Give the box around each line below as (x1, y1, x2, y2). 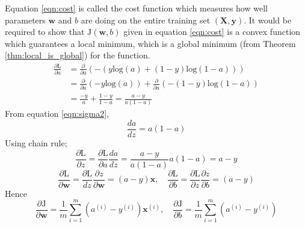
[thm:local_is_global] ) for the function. (5, 49, 150, 61)
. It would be (244, 13, 292, 26)
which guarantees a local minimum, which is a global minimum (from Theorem (5, 37, 296, 49)
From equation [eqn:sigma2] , (5, 107, 109, 120)
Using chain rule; (5, 137, 67, 149)
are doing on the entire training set (81, 13, 211, 26)
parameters (5, 13, 46, 26)
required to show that (5, 25, 85, 38)
